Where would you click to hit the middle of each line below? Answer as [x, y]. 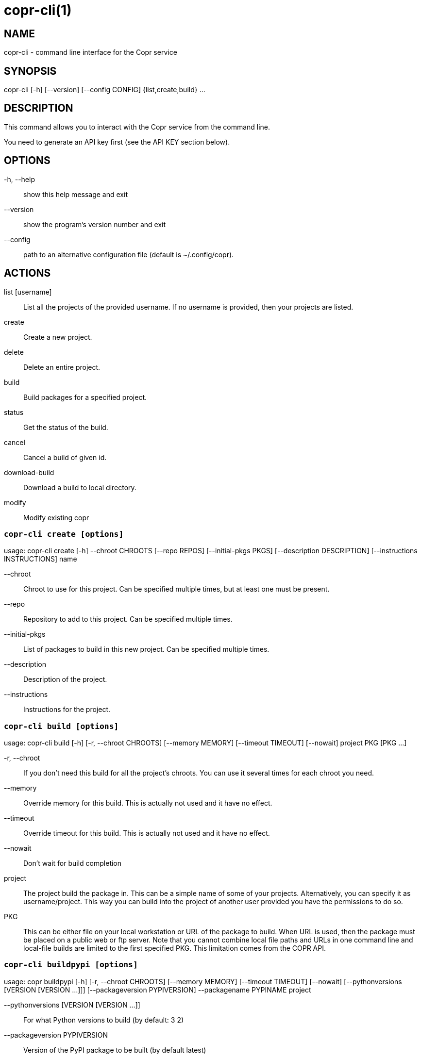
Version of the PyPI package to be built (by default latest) [115, 1050]
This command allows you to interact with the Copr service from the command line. [137, 127]
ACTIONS [27, 273]
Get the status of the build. [66, 427]
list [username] [28, 292]
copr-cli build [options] [61, 726]
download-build [29, 472]
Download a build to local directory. [80, 487]
